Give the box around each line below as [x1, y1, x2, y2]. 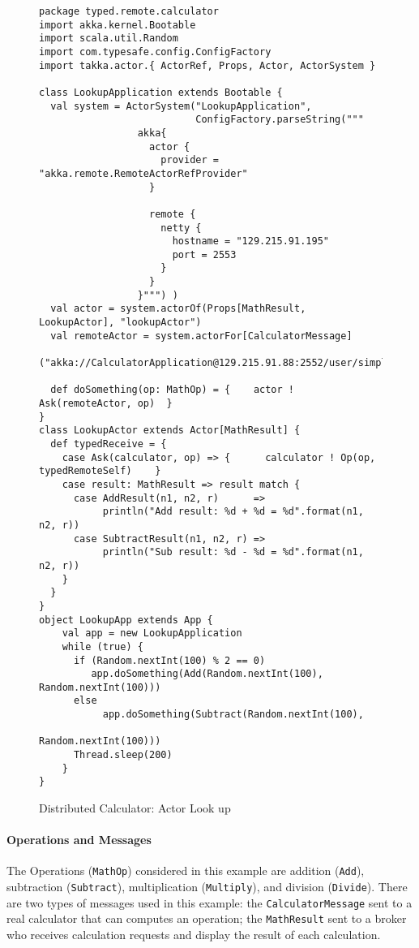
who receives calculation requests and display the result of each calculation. [6, 926, 381, 943]
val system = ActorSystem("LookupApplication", [50, 100, 312, 112]
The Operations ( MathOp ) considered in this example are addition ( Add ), [6, 862, 365, 879]
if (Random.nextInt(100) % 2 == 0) [73, 654, 266, 666]
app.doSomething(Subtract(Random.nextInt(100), [102, 709, 364, 721]
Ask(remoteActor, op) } [39, 398, 173, 410]
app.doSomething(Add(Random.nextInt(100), [91, 668, 323, 680]
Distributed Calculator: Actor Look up [39, 799, 231, 817]
